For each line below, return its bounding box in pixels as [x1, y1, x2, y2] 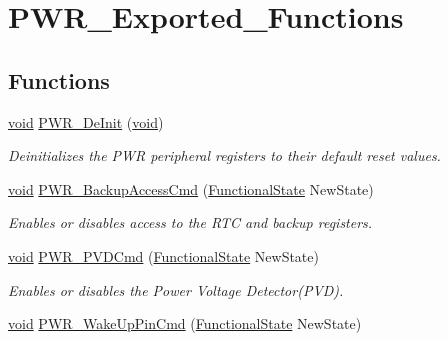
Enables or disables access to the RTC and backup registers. [8, 212, 373, 233]
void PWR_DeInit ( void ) [8, 111, 164, 132]
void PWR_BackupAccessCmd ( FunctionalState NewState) [8, 178, 374, 199]
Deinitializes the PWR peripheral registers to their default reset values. [8, 145, 441, 166]
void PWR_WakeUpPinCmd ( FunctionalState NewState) [8, 313, 362, 334]
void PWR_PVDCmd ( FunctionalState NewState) [8, 245, 319, 266]
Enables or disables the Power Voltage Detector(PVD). [8, 279, 344, 300]
